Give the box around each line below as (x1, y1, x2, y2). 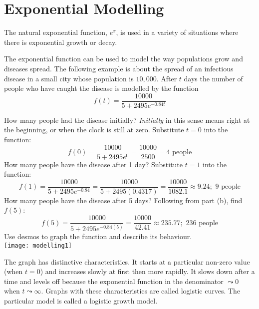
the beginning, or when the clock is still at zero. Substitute (4, 124, 184, 135)
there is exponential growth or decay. (4, 36, 117, 47)
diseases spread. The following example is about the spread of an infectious (4, 63, 234, 73)
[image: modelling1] (4, 242, 72, 250)
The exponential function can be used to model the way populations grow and (4, 53, 243, 64)
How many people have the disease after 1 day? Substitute (4, 159, 183, 169)
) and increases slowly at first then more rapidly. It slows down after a (40, 266, 255, 277)
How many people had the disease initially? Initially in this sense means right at (4, 114, 250, 125)
